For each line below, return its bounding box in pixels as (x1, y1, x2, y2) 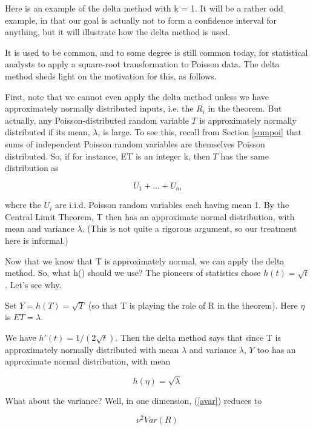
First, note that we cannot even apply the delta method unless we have (5, 90, 269, 102)
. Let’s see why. (5, 278, 62, 291)
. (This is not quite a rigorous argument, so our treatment (82, 222, 297, 235)
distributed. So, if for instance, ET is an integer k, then (5, 149, 210, 162)
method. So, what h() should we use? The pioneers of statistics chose (5, 266, 261, 279)
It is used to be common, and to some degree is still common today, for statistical (5, 45, 308, 58)
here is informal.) (5, 233, 68, 246)
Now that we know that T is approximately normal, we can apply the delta (5, 254, 285, 267)
